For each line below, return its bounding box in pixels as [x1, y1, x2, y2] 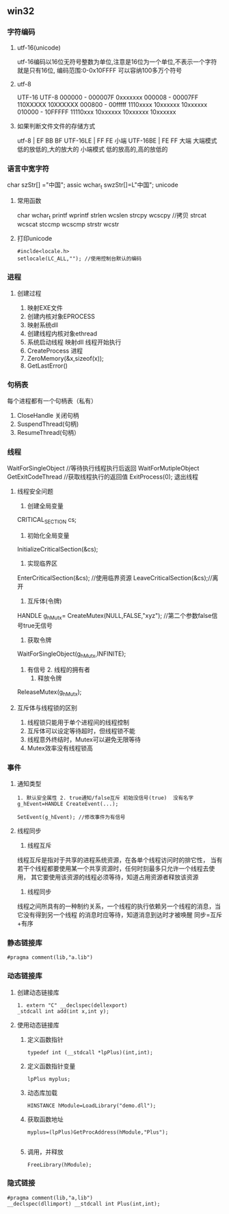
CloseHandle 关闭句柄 [16, 412, 79, 420]
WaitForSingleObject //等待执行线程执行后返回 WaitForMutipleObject [7, 464, 200, 473]
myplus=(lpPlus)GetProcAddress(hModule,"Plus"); [27, 1128, 169, 1136]
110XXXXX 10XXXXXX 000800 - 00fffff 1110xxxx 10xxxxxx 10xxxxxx [16, 100, 208, 108]
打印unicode [16, 234, 53, 242]
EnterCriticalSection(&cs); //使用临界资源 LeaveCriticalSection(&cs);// [16, 574, 213, 582]
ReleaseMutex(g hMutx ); [16, 687, 82, 698]
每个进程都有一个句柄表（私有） [7, 397, 97, 405]
